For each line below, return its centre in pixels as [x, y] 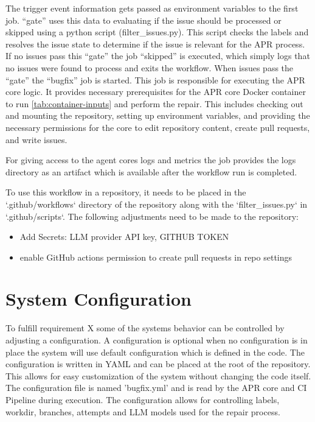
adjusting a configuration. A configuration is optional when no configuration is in [157, 340]
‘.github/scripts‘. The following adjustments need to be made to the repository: [152, 216]
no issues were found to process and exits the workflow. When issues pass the [150, 67]
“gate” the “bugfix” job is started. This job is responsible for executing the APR [155, 79]
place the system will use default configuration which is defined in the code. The [155, 352]
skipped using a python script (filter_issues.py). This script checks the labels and [157, 32]
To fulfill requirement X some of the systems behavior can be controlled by [145, 328]
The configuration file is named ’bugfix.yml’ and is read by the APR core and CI [156, 388]
